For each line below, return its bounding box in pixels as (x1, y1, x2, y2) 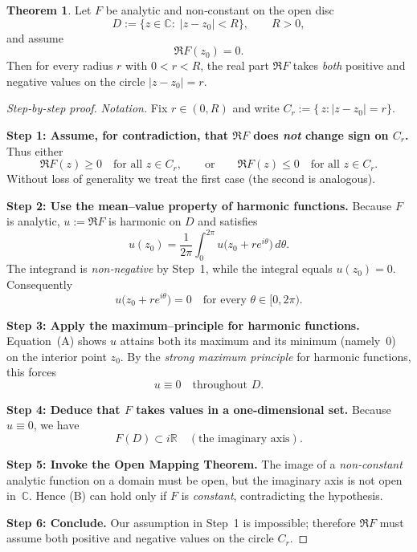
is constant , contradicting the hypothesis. (181, 487, 383, 504)
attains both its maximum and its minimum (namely (120, 332, 381, 349)
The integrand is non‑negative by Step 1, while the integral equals (6, 260, 333, 277)
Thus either (6, 142, 63, 159)
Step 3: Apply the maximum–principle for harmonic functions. (6, 316, 360, 333)
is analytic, (6, 213, 60, 229)
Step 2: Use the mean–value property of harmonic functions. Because (6, 197, 392, 213)
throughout (192, 379, 248, 391)
